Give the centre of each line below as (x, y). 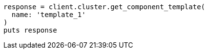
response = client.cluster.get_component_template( (104, 7)
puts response (30, 30)
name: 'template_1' (49, 15)
